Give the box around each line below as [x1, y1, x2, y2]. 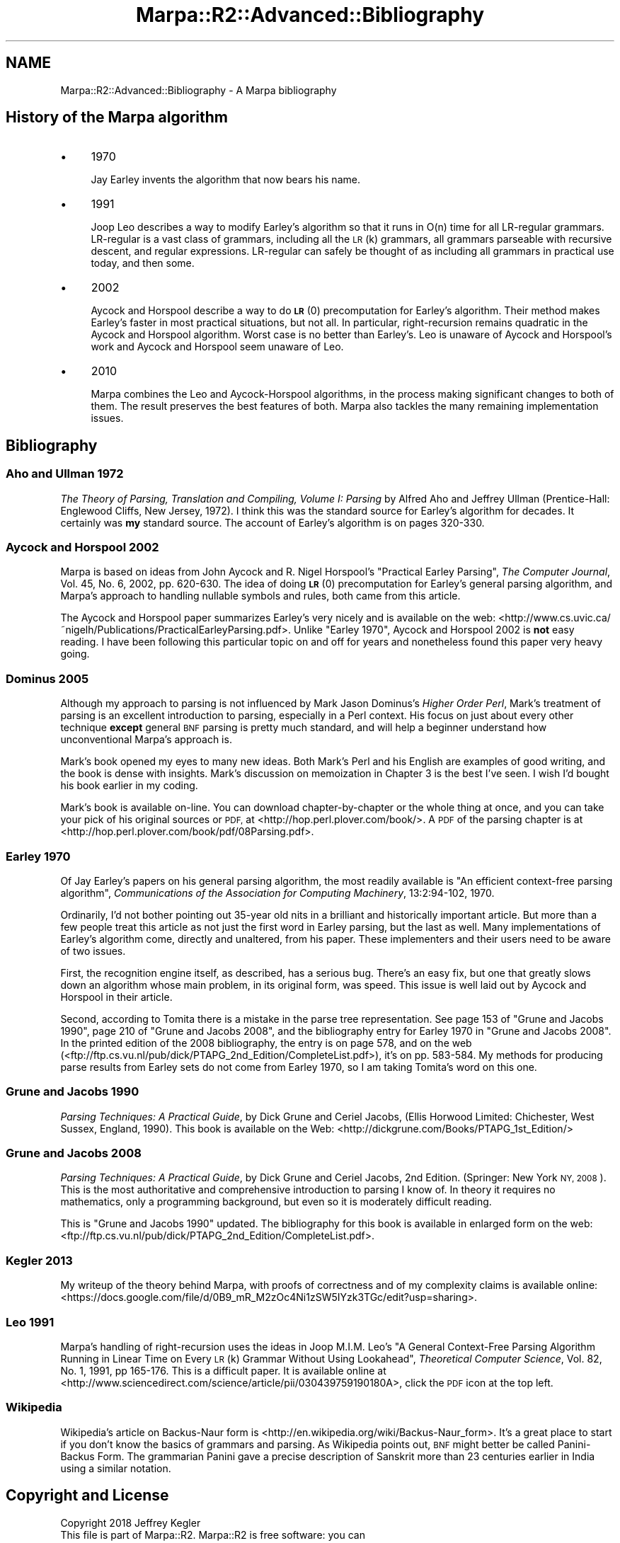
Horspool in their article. [60, 990, 173, 1003]
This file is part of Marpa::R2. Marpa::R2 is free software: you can [60, 1528, 365, 1541]
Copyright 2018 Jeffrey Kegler [60, 1516, 201, 1529]
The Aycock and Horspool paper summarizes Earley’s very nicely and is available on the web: [60, 612, 496, 624]
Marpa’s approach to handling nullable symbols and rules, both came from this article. [60, 590, 461, 602]
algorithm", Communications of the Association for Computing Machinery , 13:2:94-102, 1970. [60, 886, 495, 899]
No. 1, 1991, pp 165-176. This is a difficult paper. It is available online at [60, 1364, 386, 1377]
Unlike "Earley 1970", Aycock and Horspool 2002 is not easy [293, 624, 575, 636]
